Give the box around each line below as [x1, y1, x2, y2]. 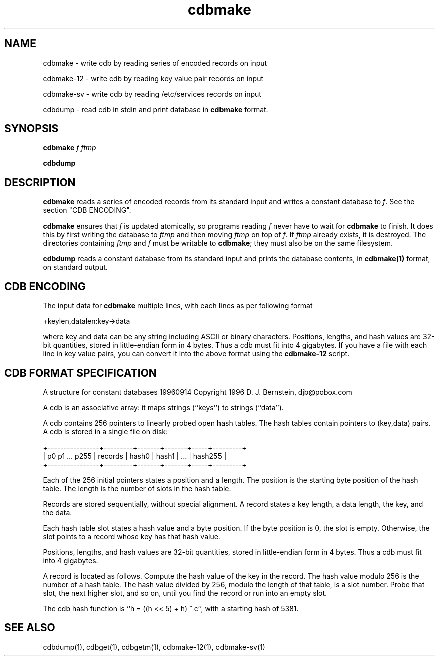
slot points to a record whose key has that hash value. [43, 532, 221, 541]
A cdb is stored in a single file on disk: [43, 427, 168, 436]
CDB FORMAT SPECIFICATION [4, 366, 157, 379]
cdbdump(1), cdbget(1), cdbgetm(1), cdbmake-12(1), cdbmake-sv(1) [43, 642, 265, 651]
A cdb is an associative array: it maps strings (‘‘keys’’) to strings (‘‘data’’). [43, 403, 284, 412]
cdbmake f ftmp [43, 143, 96, 152]
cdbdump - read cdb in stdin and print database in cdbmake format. [43, 105, 268, 114]
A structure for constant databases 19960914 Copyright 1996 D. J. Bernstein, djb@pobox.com [43, 387, 352, 396]
